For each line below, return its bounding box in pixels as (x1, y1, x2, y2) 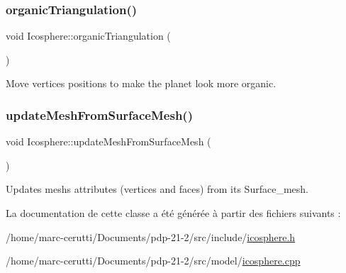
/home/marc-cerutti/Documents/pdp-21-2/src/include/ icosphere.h (6, 229, 296, 244)
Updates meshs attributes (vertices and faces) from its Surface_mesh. (6, 182, 308, 196)
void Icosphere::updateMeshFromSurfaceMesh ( (6, 134, 211, 149)
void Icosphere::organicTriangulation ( (6, 28, 171, 43)
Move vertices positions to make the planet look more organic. (6, 76, 277, 91)
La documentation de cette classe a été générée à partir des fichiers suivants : (6, 206, 341, 220)
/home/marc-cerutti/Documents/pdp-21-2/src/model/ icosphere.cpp (6, 253, 301, 268)
